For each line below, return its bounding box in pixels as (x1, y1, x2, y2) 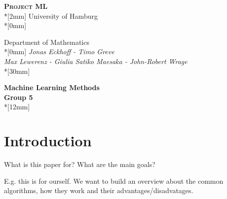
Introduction (4, 131, 92, 151)
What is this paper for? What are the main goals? (4, 159, 155, 169)
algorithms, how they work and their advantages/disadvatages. (4, 185, 193, 196)
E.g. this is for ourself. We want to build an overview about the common (4, 175, 224, 186)
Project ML (4, 1, 48, 11)
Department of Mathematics (4, 36, 89, 47)
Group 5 (4, 92, 33, 102)
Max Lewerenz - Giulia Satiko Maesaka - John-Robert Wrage (4, 56, 188, 66)
